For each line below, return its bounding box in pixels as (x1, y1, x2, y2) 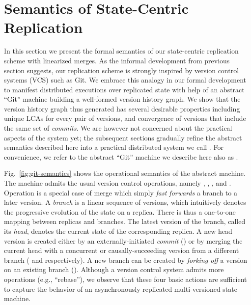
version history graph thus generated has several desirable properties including (4, 103, 240, 113)
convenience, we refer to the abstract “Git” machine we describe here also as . (4, 151, 238, 162)
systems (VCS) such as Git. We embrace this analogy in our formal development (4, 75, 246, 85)
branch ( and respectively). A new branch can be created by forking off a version (4, 254, 248, 265)
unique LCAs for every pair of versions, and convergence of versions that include (4, 113, 246, 123)
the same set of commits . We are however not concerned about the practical (4, 123, 232, 133)
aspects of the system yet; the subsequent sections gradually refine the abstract (4, 132, 242, 142)
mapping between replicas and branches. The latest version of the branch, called (4, 216, 246, 226)
